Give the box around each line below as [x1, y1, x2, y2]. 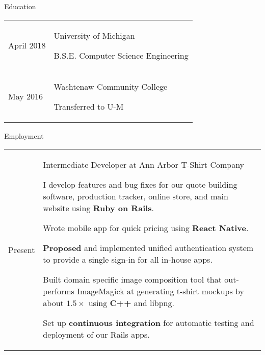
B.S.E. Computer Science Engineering [54, 49, 189, 61]
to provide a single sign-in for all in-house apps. [43, 253, 213, 266]
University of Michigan [54, 29, 135, 41]
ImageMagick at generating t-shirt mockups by [77, 285, 245, 297]
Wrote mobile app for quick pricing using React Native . [43, 222, 249, 234]
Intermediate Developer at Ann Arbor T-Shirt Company [43, 159, 245, 171]
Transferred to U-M [54, 100, 124, 112]
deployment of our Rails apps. [43, 328, 150, 341]
